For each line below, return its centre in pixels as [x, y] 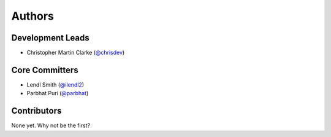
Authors [33, 16]
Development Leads [51, 38]
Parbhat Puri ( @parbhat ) [58, 93]
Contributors [36, 111]
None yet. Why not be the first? [51, 125]
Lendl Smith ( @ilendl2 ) [55, 84]
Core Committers [45, 70]
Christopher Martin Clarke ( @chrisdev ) [76, 53]
